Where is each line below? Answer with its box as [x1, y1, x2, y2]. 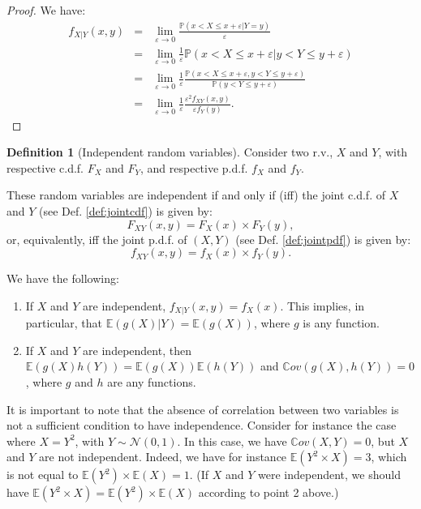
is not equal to [6, 466, 79, 483]
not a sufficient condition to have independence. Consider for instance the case [6, 417, 397, 434]
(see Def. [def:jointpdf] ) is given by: [235, 230, 411, 247]
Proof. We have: [6, 2, 86, 18]
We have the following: [6, 270, 119, 287]
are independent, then [83, 341, 191, 358]
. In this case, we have [177, 432, 287, 449]
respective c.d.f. [6, 159, 84, 176]
